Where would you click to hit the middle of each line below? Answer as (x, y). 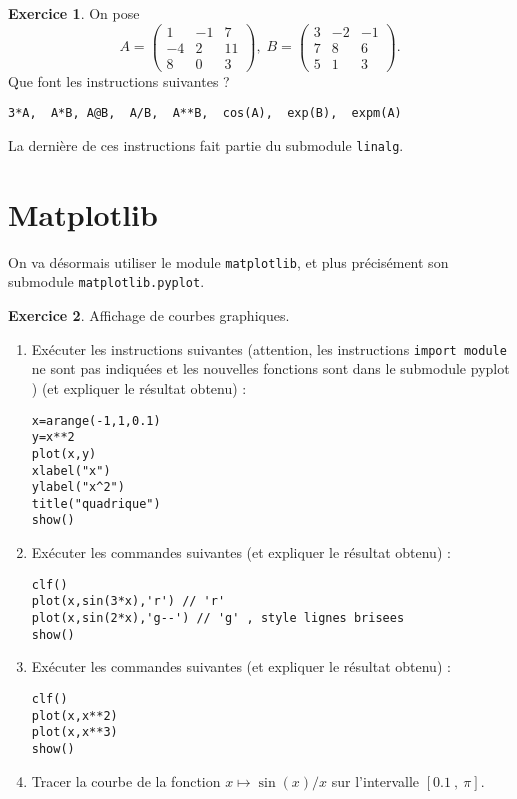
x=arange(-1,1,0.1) (96, 420)
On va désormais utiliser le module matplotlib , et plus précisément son (228, 261)
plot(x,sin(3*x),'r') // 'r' (128, 601)
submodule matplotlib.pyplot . (106, 281)
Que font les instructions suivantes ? (119, 80)
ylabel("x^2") (78, 487)
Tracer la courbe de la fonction (126, 780)
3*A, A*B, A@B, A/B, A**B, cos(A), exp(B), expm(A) (205, 113)
